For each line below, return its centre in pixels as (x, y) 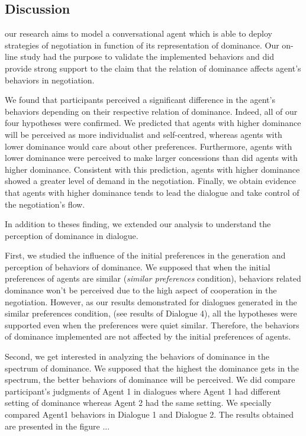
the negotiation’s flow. (45, 204)
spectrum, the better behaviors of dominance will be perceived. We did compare (150, 380)
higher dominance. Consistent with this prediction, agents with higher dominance (152, 169)
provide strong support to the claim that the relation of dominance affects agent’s (153, 68)
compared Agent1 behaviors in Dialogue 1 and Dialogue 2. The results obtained (149, 414)
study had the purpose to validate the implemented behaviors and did (147, 56)
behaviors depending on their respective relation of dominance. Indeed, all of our (151, 111)
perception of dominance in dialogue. (72, 235)
